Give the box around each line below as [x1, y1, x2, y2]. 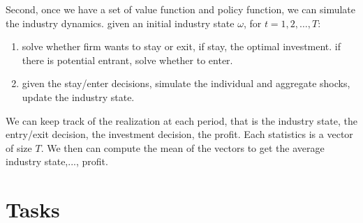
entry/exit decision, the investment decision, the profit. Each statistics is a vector [6, 127, 353, 141]
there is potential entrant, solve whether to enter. [22, 52, 233, 67]
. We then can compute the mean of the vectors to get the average [40, 140, 325, 155]
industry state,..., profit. [6, 154, 108, 169]
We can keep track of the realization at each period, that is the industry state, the [6, 113, 357, 128]
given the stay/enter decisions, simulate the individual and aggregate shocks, [22, 76, 350, 91]
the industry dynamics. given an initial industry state [6, 15, 235, 30]
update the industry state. [22, 89, 135, 104]
